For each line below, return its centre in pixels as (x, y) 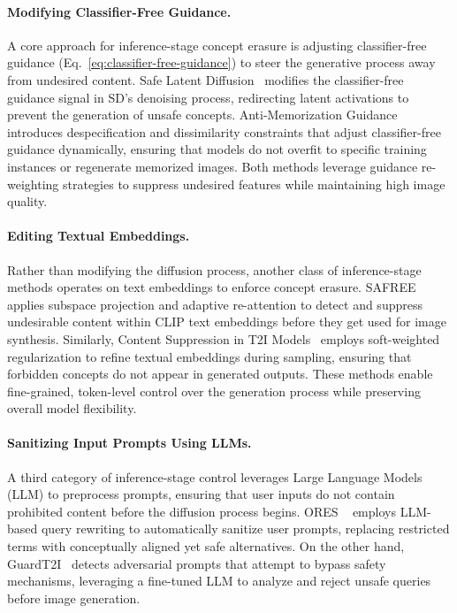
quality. (27, 201)
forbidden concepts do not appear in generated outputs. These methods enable (220, 374)
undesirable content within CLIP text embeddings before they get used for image (227, 322)
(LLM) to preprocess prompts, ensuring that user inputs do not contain (201, 494)
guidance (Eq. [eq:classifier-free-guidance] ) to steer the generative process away (221, 62)
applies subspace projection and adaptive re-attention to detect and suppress (215, 304)
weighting (33, 184)
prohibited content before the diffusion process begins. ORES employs (202, 511)
